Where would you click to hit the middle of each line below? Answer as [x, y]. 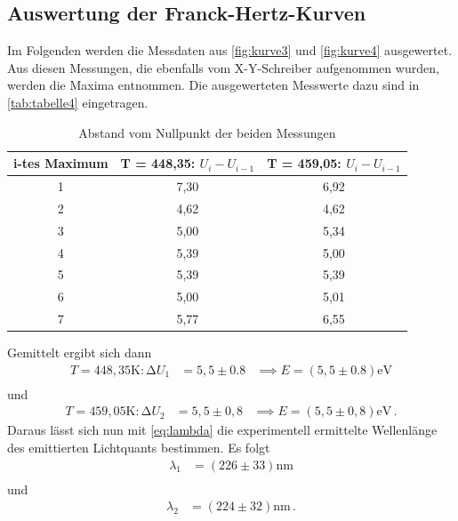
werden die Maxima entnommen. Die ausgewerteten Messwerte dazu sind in [213, 85]
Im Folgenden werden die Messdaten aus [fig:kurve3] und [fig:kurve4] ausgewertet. [230, 50]
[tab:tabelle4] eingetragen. [78, 102]
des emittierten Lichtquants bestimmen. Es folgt [139, 448]
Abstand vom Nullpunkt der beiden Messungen [207, 132]
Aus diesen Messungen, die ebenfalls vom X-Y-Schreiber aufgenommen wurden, [223, 67]
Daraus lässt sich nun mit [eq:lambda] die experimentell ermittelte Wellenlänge [222, 430]
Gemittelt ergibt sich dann [80, 353]
